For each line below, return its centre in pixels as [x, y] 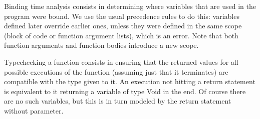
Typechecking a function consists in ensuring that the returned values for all [121, 61]
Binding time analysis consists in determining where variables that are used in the [130, 6]
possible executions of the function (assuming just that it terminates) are [116, 71]
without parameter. [34, 110]
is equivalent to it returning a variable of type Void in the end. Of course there [125, 91]
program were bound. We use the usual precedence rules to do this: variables [122, 16]
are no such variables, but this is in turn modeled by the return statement [118, 101]
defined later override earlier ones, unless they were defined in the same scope [123, 26]
